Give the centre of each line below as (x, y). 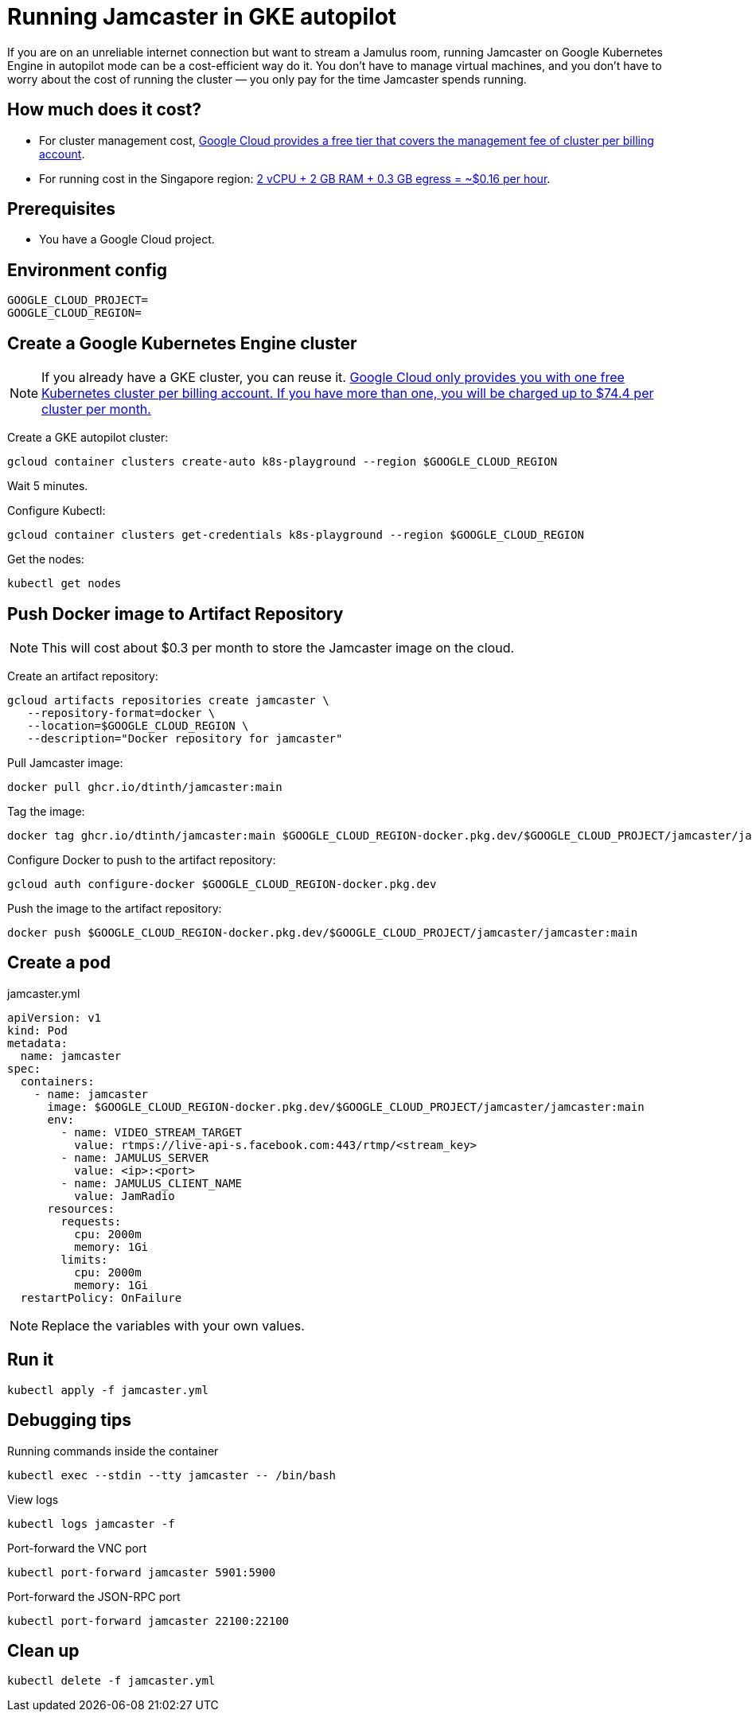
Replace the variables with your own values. (173, 1325)
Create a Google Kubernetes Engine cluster (182, 343)
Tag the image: (46, 811)
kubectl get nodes (64, 584)
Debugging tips (69, 1420)
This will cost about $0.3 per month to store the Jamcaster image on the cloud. (278, 647)
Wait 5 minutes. (48, 486)
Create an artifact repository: (83, 676)
